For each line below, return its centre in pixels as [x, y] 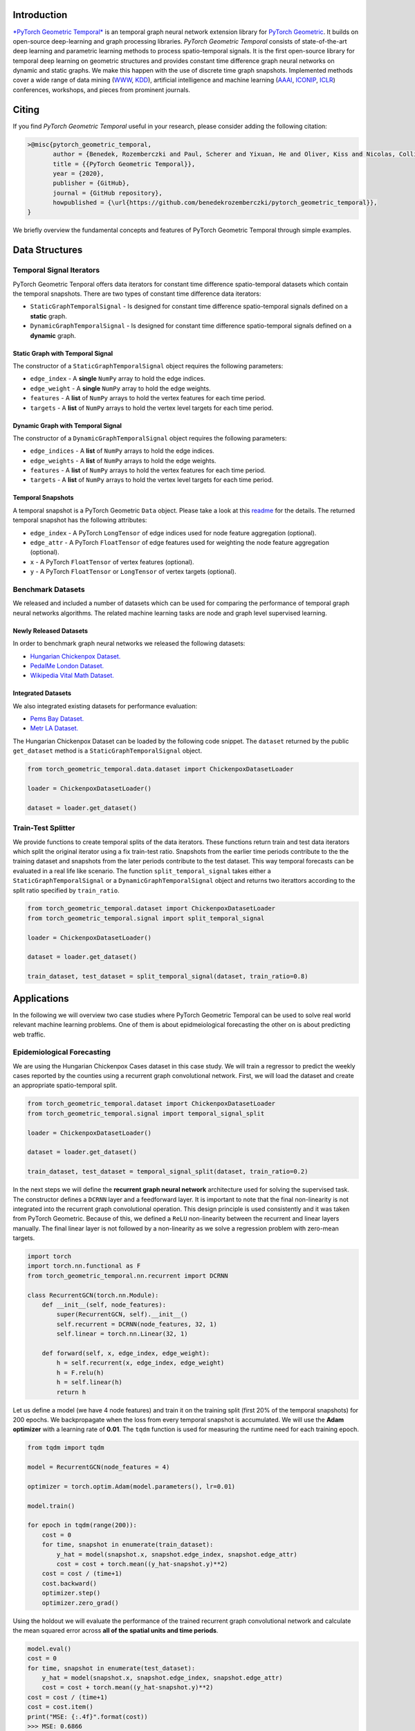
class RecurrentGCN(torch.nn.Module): [93, 1295]
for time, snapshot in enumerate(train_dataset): [128, 1545]
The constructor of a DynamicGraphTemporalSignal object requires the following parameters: [150, 438]
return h [71, 1392]
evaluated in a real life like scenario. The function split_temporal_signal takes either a [142, 871]
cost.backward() [69, 1583]
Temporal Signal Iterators [56, 270]
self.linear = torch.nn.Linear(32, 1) [122, 1334]
